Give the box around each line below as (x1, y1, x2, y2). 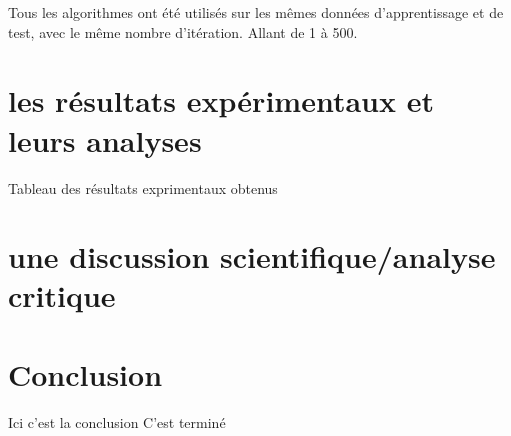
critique (8, 275, 116, 316)
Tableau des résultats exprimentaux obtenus (8, 177, 278, 198)
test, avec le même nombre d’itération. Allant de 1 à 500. (8, 21, 358, 42)
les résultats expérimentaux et (8, 80, 434, 121)
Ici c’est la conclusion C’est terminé (8, 411, 226, 432)
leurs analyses (8, 119, 202, 160)
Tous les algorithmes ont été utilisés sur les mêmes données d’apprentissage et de (8, 2, 504, 22)
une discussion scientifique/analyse (8, 236, 496, 277)
